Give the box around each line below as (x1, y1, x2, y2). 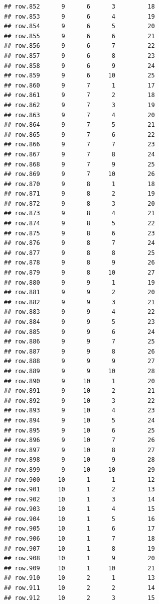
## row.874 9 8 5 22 (4, 220, 155, 227)
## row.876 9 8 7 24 (4, 239, 155, 247)
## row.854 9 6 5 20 (4, 23, 155, 30)
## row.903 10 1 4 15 (4, 505, 155, 513)
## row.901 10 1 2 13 (4, 486, 155, 493)
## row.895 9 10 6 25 (4, 426, 155, 434)
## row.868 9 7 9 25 (4, 160, 155, 168)
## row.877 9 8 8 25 (4, 249, 155, 256)
